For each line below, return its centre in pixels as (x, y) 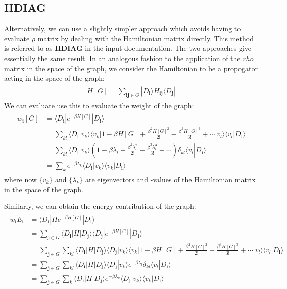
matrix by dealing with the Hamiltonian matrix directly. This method (146, 38)
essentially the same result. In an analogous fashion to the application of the (122, 58)
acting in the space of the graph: (54, 78)
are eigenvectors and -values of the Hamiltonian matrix (170, 179)
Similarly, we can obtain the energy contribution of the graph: (100, 206)
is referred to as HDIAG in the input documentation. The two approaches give (128, 48)
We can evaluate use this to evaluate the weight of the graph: (99, 105)
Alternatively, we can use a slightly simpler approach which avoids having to (123, 28)
